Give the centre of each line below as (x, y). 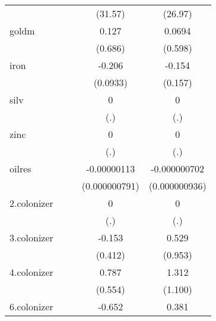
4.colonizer (31, 272)
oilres (20, 169)
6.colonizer (31, 306)
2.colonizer (31, 203)
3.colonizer (31, 237)
